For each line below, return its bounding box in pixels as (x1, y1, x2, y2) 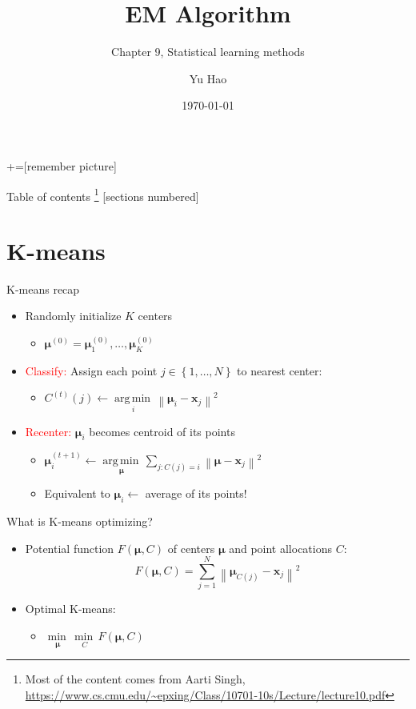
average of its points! (145, 485, 247, 502)
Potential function (25, 539, 114, 556)
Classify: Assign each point (25, 362, 158, 379)
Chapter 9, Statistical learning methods (111, 43, 305, 60)
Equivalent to (44, 485, 110, 502)
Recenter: (25, 423, 72, 439)
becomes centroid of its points (89, 423, 235, 439)
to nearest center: (237, 362, 322, 379)
